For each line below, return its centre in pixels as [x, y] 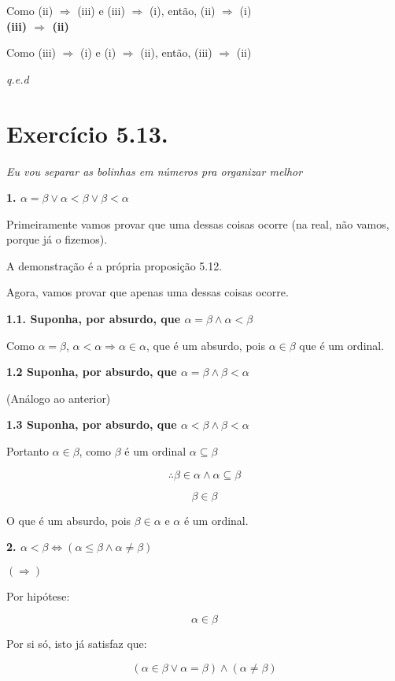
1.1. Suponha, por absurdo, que [94, 319]
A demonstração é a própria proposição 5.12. [114, 265]
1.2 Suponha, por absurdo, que [92, 372]
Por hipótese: [38, 595]
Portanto [28, 451]
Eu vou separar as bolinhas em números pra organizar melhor [155, 171]
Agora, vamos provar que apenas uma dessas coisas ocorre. [148, 292]
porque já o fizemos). [57, 239]
